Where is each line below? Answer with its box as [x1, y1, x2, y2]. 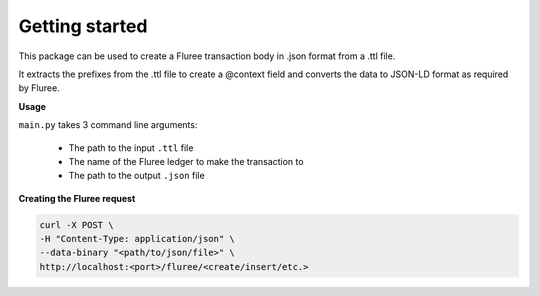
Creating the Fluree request [18, 192, 136, 204]
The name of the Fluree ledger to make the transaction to [68, 155, 304, 167]
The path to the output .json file [68, 170, 205, 182]
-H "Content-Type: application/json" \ [39, 233, 235, 245]
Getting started [18, 15, 148, 37]
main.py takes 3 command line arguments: [18, 119, 198, 131]
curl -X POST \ [39, 219, 114, 230]
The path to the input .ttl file [68, 141, 194, 154]
